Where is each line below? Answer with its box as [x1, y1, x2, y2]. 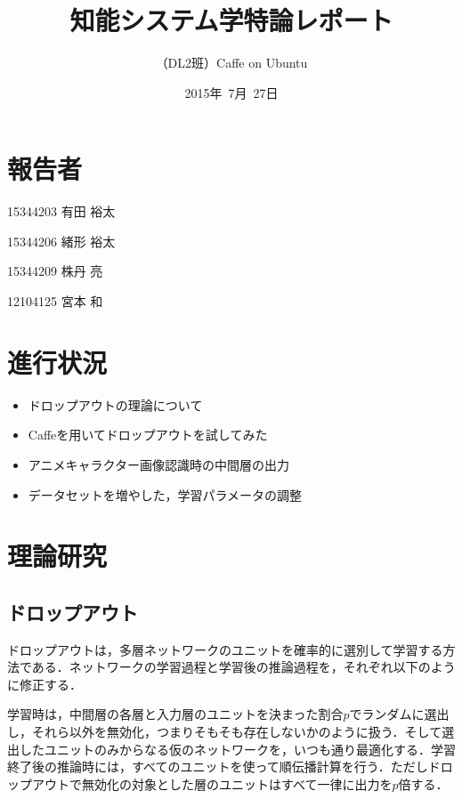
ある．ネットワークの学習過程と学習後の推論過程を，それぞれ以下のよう [31, 658, 456, 676]
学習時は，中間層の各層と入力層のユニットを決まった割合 [7, 705, 344, 723]
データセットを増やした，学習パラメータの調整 [28, 485, 303, 504]
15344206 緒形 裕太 [7, 231, 116, 250]
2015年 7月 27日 [184, 83, 279, 101]
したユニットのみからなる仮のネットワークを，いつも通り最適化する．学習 [19, 739, 456, 758]
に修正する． [7, 674, 82, 693]
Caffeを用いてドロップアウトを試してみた [28, 425, 268, 444]
